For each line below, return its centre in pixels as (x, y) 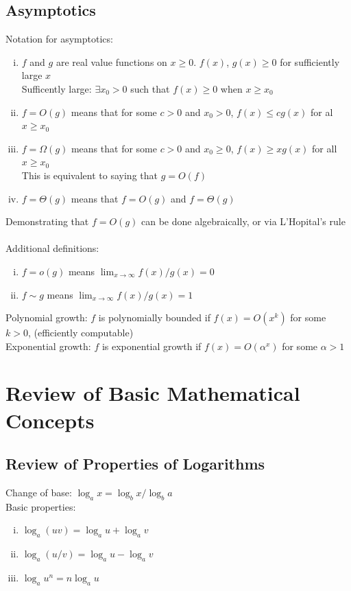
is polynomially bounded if (154, 317)
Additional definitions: (52, 248)
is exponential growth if (152, 346)
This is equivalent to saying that (89, 175)
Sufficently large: (57, 88)
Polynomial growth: (47, 317)
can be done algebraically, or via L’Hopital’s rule (243, 221)
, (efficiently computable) (81, 333)
